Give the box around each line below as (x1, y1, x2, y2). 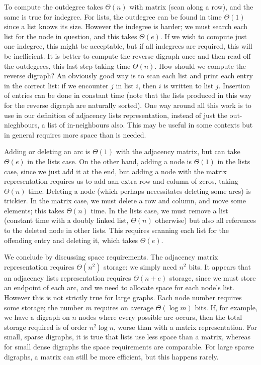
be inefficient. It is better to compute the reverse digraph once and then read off (4, 50, 251, 61)
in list (116, 80, 134, 90)
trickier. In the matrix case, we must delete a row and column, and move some (4, 195, 246, 206)
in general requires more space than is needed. (4, 129, 146, 140)
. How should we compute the (154, 60, 246, 71)
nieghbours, (4, 119, 40, 130)
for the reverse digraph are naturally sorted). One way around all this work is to (4, 99, 251, 110)
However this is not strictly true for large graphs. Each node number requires (4, 292, 242, 303)
